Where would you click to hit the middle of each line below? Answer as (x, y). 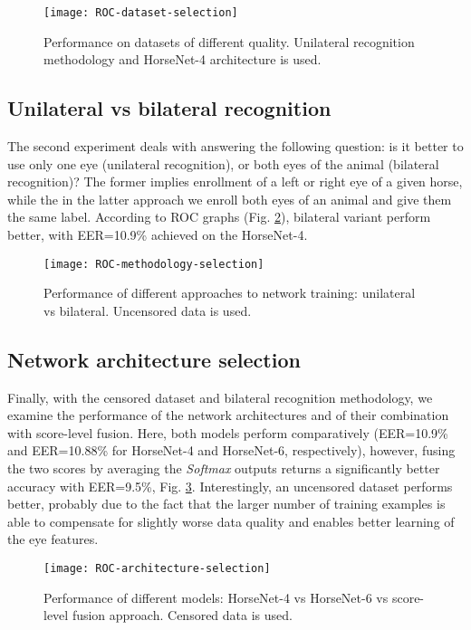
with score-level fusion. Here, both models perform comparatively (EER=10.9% (228, 432)
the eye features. (53, 539)
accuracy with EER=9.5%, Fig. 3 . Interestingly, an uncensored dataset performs (230, 486)
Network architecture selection (154, 359)
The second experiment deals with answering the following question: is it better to (235, 146)
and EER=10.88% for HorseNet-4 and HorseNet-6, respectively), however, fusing (231, 450)
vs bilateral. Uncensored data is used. (148, 310)
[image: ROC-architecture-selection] (157, 568)
